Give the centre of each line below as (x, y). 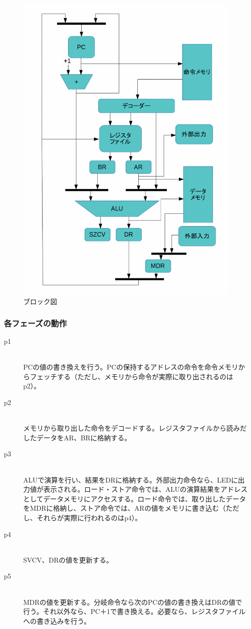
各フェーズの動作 (36, 323)
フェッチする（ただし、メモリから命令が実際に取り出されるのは (131, 376)
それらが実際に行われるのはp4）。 (89, 517)
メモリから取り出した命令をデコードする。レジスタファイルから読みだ (135, 428)
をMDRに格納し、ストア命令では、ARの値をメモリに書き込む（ (125, 508)
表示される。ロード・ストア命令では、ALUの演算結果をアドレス (145, 489)
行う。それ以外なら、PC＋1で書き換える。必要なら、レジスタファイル (134, 611)
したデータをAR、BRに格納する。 (77, 437)
